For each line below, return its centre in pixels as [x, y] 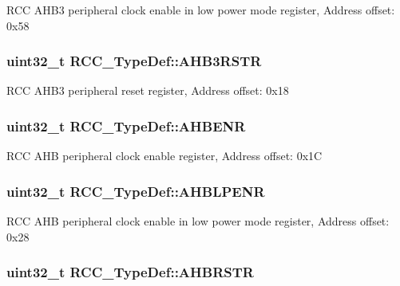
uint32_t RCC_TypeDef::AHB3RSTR [134, 61]
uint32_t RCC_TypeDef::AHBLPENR [136, 191]
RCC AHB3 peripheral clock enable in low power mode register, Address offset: [201, 10]
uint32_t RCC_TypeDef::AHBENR [126, 125]
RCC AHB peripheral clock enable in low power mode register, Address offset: [198, 221]
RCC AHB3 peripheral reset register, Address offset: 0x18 [148, 90]
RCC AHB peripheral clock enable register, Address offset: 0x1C [164, 156]
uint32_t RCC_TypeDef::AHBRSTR [130, 272]
